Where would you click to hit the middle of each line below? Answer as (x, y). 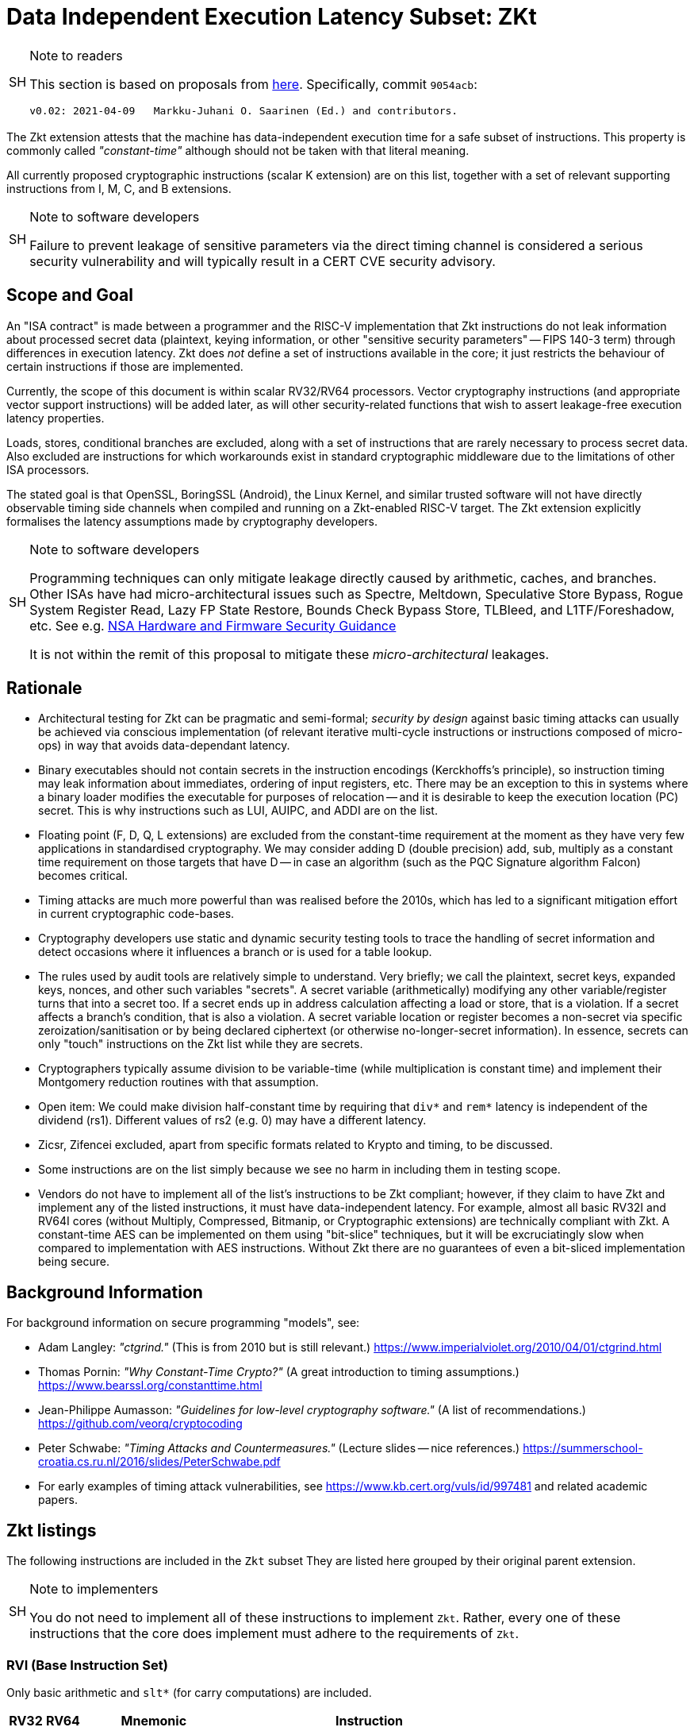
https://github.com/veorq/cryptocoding (140, 1424)
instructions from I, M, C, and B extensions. (119, 188)
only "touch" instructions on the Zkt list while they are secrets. (201, 1044)
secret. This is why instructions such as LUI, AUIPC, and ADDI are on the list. (238, 811)
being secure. (74, 1262)
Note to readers (76, 55)
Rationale (44, 688)
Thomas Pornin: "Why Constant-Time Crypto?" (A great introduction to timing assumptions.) (279, 1372)
